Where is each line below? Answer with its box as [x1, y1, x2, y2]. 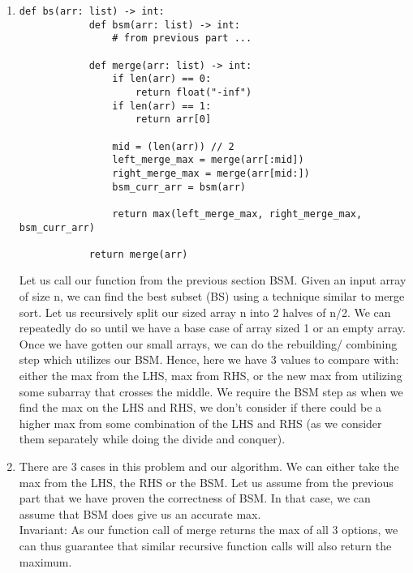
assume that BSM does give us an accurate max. [19, 505, 261, 522]
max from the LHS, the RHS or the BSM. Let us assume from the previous [19, 473, 394, 490]
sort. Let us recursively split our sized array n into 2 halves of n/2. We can [19, 303, 391, 320]
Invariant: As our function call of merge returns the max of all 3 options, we [19, 521, 398, 538]
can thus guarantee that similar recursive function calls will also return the [19, 537, 392, 554]
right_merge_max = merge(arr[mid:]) [112, 167, 310, 179]
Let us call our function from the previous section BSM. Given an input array [19, 272, 407, 289]
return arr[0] [135, 113, 212, 126]
